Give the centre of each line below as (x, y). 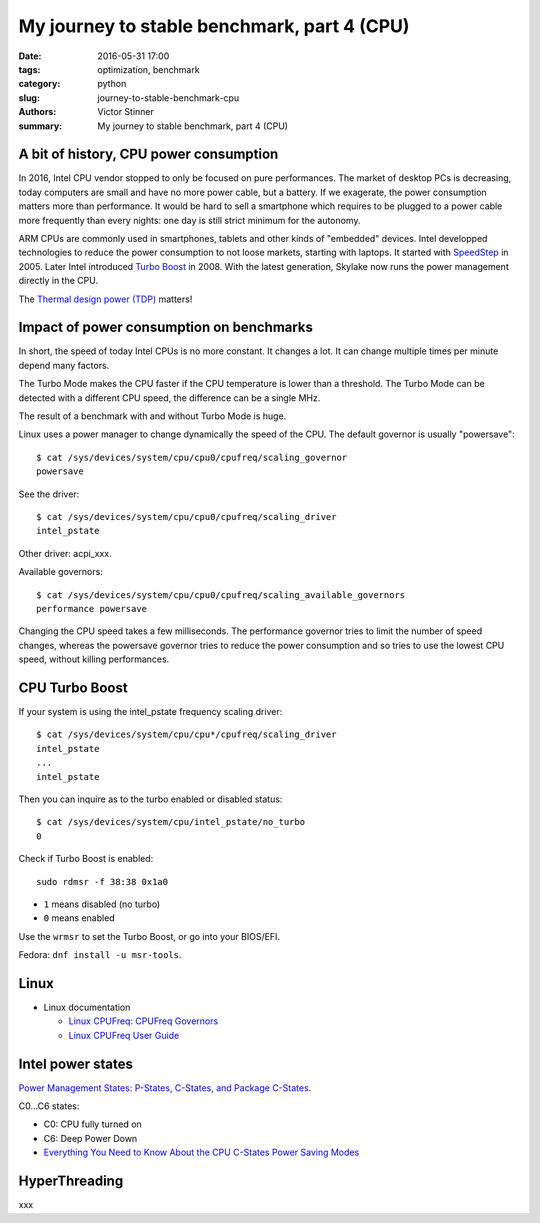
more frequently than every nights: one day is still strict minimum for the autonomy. (189, 220)
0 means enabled (79, 918)
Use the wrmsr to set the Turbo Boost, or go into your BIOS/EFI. (149, 936)
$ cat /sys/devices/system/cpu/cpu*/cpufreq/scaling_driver (186, 734)
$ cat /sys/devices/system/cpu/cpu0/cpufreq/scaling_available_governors (221, 594)
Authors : (37, 112)
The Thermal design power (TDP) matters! (105, 299)
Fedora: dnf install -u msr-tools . (100, 955)
